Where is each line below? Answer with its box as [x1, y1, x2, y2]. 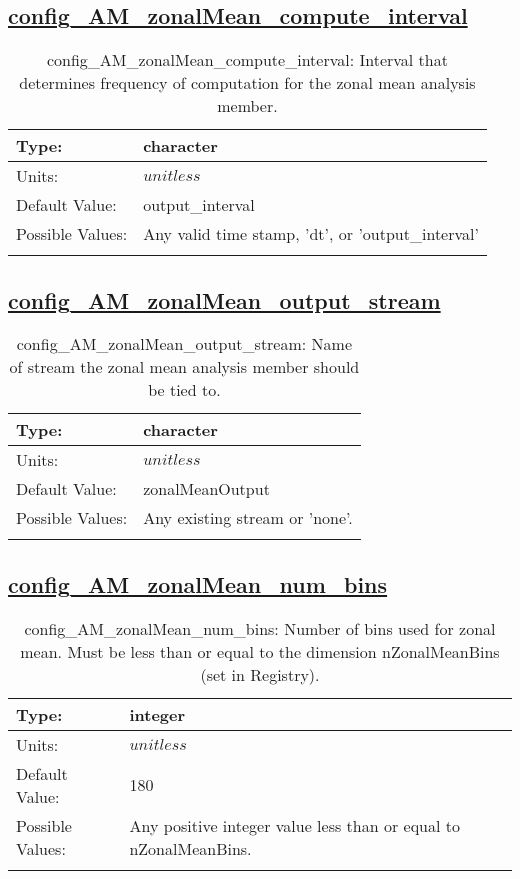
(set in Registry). [200, 662, 320, 686]
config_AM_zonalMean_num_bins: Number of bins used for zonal [24, 616, 496, 640]
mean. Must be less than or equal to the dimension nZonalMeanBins [20, 639, 500, 663]
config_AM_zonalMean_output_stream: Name [16, 332, 353, 356]
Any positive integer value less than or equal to [129, 813, 460, 837]
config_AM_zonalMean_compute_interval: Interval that [46, 48, 448, 72]
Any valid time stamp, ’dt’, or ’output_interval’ [143, 222, 479, 246]
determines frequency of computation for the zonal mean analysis [19, 71, 476, 95]
